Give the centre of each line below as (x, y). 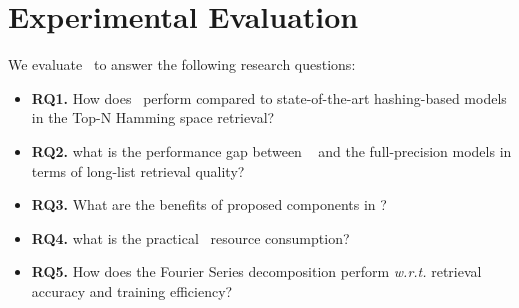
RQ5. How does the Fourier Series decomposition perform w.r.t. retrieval (256, 271)
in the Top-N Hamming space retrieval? (153, 117)
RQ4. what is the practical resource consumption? (190, 237)
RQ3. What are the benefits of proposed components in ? (209, 204)
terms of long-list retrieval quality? (138, 170)
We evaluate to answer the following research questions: (182, 64)
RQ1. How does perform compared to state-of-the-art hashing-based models (269, 97)
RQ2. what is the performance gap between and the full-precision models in (271, 150)
